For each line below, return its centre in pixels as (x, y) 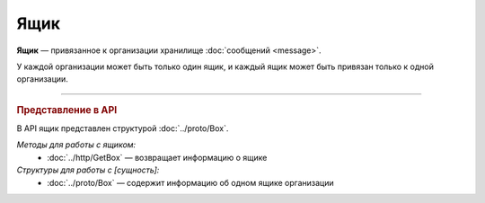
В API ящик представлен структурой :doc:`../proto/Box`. (123, 128)
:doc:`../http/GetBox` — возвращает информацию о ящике (157, 157)
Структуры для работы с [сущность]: (88, 170)
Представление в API (67, 110)
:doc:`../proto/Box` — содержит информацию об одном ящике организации (190, 182)
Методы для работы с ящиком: (76, 145)
